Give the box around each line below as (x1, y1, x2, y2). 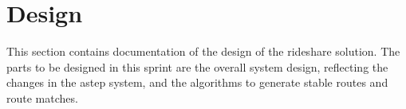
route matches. (6, 89, 78, 106)
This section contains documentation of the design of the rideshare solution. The (6, 43, 400, 60)
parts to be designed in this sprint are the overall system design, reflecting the (6, 58, 388, 75)
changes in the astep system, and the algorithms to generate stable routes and (6, 74, 388, 91)
